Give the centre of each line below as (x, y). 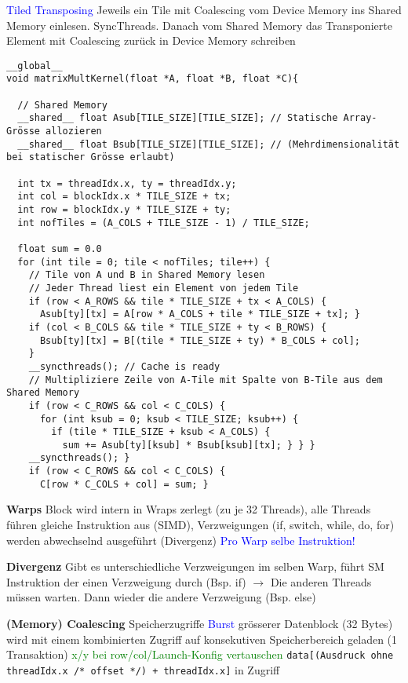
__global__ (35, 66)
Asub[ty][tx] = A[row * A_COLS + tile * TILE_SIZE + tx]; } (200, 314)
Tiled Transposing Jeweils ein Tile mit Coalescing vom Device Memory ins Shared (204, 9)
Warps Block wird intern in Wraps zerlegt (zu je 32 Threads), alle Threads (189, 509)
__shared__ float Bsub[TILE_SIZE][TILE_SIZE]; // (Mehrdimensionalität (209, 144)
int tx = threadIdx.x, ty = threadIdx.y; (127, 183)
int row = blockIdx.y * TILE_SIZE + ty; (124, 210)
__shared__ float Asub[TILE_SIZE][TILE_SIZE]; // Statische (178, 118)
